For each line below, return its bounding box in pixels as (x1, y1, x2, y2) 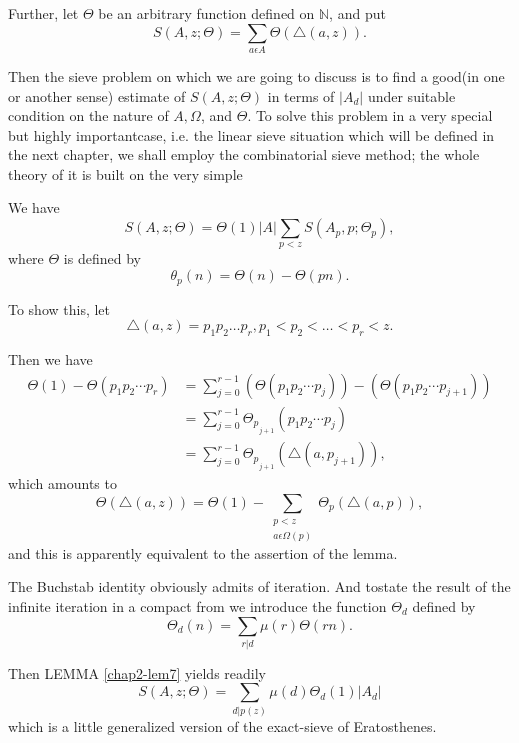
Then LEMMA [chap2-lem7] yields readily (8, 662, 266, 683)
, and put (329, 3, 386, 23)
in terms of (267, 85, 335, 106)
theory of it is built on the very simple (8, 163, 243, 184)
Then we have (8, 348, 93, 369)
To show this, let (8, 298, 111, 319)
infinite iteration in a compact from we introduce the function (8, 595, 387, 616)
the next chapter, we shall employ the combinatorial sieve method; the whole (8, 144, 480, 165)
